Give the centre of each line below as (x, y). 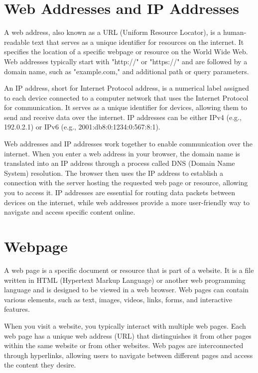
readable (17, 42)
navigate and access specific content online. (70, 212)
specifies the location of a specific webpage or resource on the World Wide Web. (126, 52)
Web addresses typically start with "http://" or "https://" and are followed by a (126, 61)
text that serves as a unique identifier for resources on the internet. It (138, 42)
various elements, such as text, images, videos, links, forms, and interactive (118, 299)
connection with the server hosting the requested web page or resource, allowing (126, 183)
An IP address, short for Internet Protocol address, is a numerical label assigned (127, 88)
